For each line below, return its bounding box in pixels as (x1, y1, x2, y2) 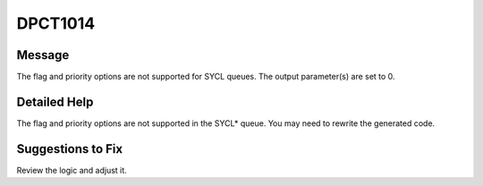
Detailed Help (16, 94, 94, 109)
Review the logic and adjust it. (16, 165, 127, 175)
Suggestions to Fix (16, 141, 123, 156)
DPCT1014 (16, 13, 96, 33)
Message (16, 47, 70, 63)
